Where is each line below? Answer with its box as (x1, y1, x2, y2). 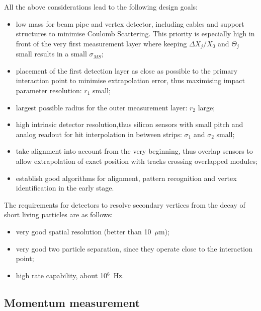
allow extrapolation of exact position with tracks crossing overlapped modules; (16, 155, 257, 166)
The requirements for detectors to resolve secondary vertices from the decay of (4, 199, 245, 210)
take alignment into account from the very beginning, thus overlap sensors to (16, 146, 253, 156)
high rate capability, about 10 (16, 270, 108, 280)
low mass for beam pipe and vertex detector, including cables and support (16, 18, 244, 29)
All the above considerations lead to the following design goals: (4, 2, 198, 12)
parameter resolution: (16, 85, 82, 96)
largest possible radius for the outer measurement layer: (16, 102, 188, 112)
